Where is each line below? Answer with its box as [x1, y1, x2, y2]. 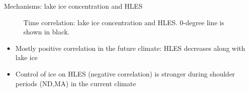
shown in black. [23, 27, 70, 37]
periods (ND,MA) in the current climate [15, 78, 136, 88]
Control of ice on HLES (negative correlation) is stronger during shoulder [15, 68, 235, 78]
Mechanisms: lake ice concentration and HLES [4, 1, 143, 11]
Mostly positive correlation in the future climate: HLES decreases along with [15, 43, 246, 53]
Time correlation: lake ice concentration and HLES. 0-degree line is [23, 17, 225, 27]
